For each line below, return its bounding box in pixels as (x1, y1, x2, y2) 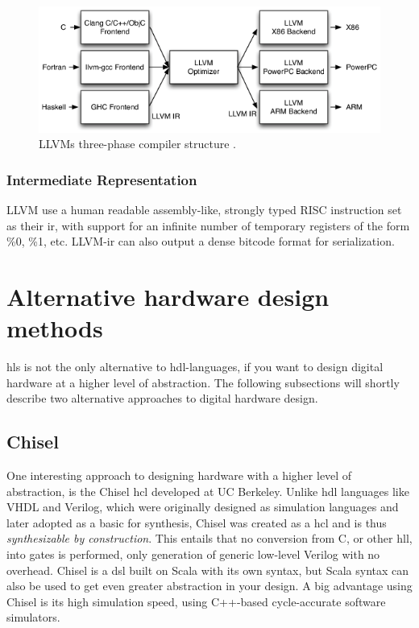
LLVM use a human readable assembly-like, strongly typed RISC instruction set (6, 200, 402, 217)
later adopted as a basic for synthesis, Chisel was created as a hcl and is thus (6, 514, 387, 531)
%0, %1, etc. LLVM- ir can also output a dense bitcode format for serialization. (6, 233, 395, 250)
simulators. (6, 609, 60, 626)
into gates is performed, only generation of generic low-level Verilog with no (6, 545, 380, 562)
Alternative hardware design (6, 279, 330, 312)
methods (6, 312, 103, 345)
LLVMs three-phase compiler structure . (39, 135, 236, 152)
